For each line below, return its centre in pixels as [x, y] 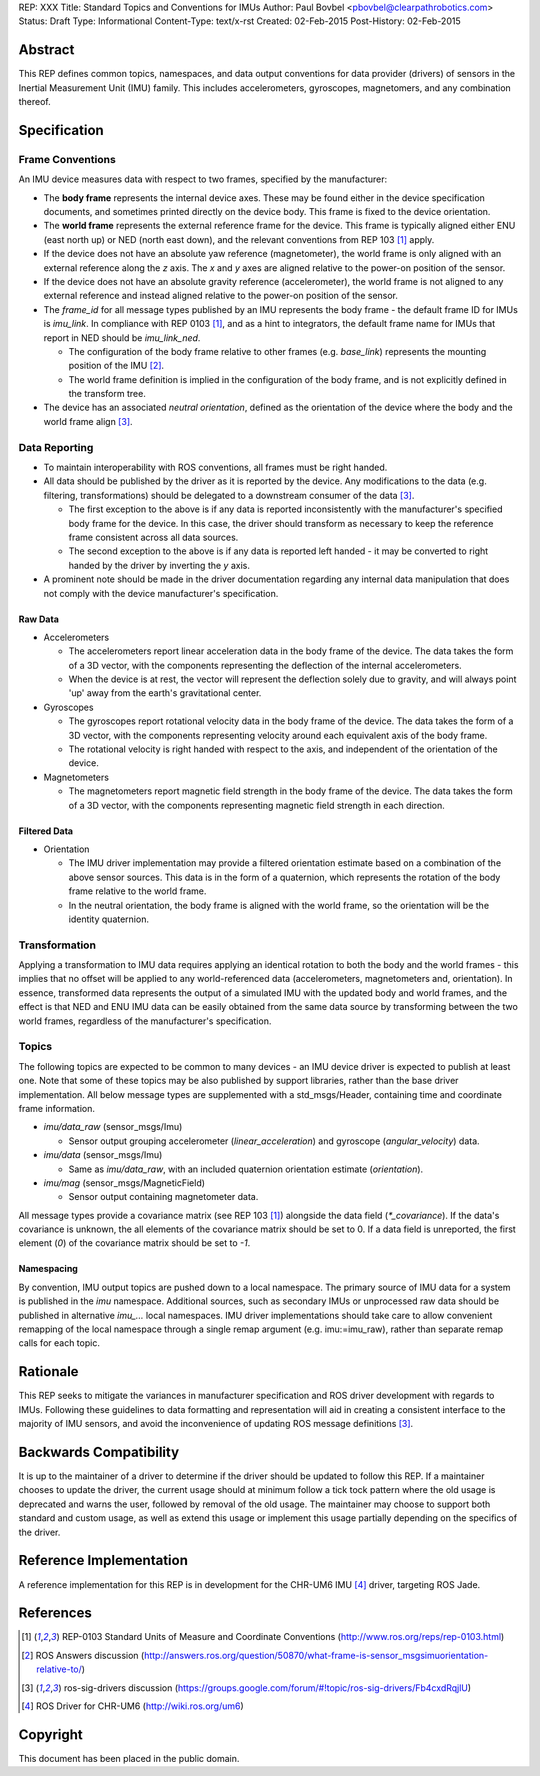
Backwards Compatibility [99, 1451]
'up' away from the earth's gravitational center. [165, 693]
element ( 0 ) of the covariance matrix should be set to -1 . [134, 1243]
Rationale [48, 1371]
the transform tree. [107, 394]
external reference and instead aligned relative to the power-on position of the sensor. [221, 296]
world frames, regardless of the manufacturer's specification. [145, 1021]
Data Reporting [56, 447]
